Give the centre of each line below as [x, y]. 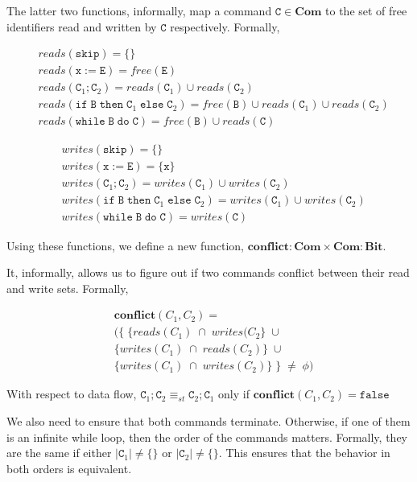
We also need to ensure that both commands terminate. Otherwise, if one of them [208, 421]
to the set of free [366, 10]
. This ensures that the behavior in [304, 453]
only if [234, 394]
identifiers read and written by [82, 26]
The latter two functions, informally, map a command [139, 10]
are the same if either [59, 453]
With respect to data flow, [72, 394]
